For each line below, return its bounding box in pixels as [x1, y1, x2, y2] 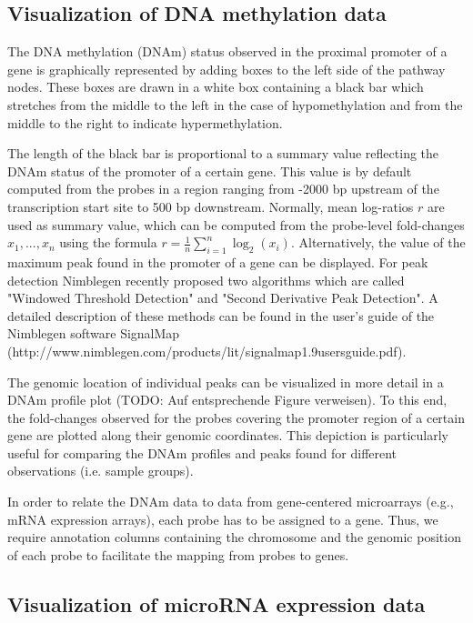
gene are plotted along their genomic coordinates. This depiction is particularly [7, 426, 448, 445]
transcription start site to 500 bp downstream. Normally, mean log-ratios [7, 196, 414, 216]
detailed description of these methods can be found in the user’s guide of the [7, 306, 435, 325]
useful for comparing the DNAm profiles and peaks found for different [7, 443, 398, 462]
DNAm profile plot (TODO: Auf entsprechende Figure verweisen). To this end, [7, 390, 448, 409]
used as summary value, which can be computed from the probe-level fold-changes [7, 215, 465, 234]
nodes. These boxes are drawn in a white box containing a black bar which [7, 77, 424, 96]
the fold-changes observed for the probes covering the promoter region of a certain [7, 407, 465, 427]
